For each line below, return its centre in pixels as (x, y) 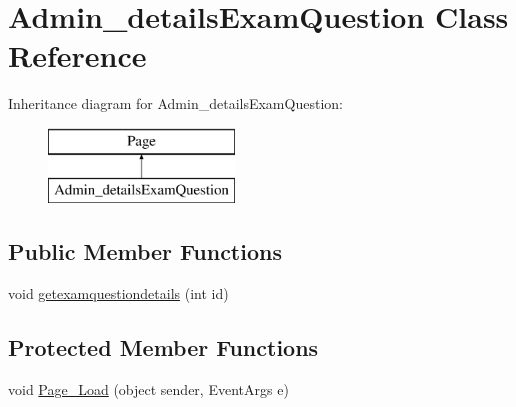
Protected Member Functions (163, 347)
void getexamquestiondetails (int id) (118, 293)
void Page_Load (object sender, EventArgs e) (148, 389)
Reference (77, 55)
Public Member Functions (145, 251)
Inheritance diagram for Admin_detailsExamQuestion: (175, 103)
